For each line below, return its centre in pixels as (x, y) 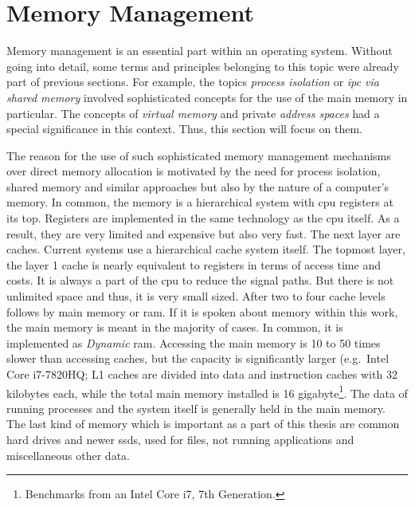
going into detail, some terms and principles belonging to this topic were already (203, 66)
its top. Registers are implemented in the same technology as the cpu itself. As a (203, 218)
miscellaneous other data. (68, 455)
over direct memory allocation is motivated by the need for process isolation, (194, 171)
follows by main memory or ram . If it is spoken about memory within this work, (202, 311)
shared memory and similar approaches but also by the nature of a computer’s (198, 186)
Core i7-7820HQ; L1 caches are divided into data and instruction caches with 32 (202, 374)
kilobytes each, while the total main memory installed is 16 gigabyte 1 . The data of (207, 391)
